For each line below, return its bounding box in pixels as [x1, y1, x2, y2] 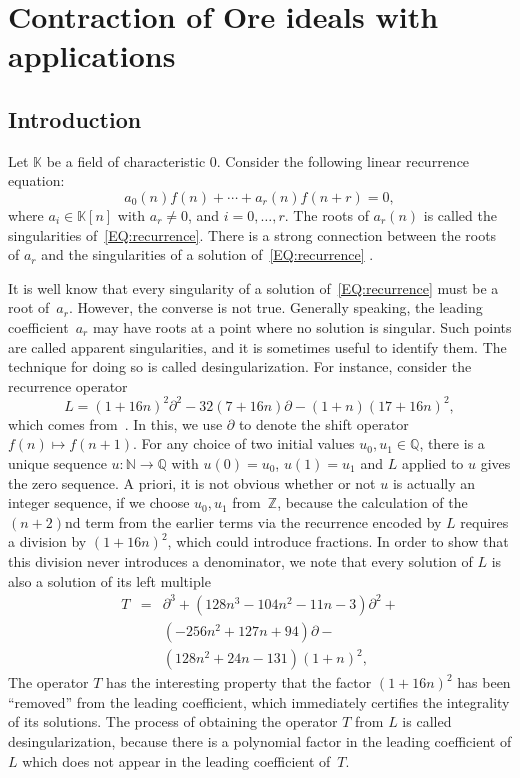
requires [460, 511, 509, 532]
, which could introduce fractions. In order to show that [167, 531, 509, 552]
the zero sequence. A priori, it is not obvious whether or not [8, 472, 376, 493]
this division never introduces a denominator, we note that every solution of [8, 550, 473, 571]
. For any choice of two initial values [133, 433, 355, 454]
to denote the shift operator [238, 413, 409, 434]
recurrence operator [8, 375, 128, 396]
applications [8, 35, 176, 76]
